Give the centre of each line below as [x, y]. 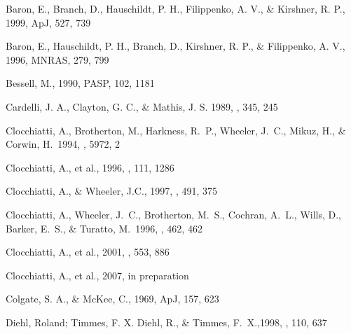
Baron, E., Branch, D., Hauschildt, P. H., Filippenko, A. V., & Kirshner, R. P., [175, 8]
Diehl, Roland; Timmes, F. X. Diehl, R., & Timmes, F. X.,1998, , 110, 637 [166, 322]
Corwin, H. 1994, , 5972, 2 [63, 144]
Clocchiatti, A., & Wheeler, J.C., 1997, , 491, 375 [112, 191]
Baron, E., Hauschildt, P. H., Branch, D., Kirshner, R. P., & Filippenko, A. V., [175, 46]
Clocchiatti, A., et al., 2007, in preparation [97, 275]
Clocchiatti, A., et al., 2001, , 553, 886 [88, 252]
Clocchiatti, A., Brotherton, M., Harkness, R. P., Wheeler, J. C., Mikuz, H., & [176, 130]
